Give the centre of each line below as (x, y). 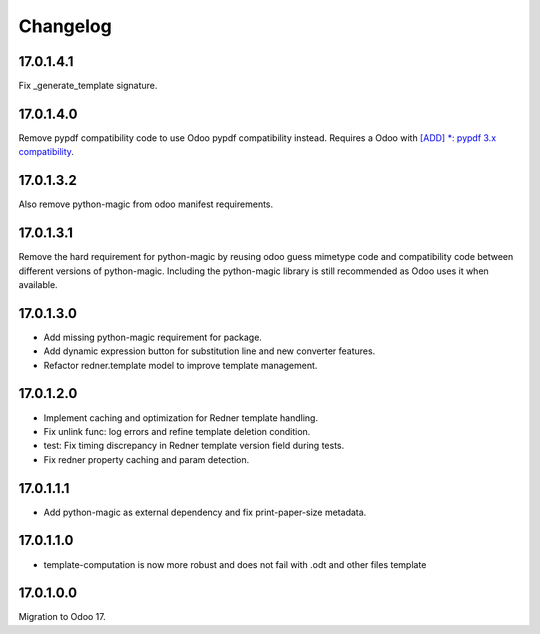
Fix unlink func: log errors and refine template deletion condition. (177, 431)
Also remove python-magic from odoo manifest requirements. (146, 204)
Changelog (65, 26)
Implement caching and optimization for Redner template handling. (181, 417)
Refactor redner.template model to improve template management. (180, 365)
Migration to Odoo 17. (62, 617)
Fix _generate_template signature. (88, 86)
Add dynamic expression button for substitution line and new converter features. (209, 351)
